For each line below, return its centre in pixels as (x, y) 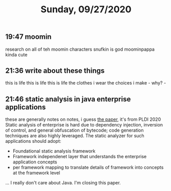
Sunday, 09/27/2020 (86, 9)
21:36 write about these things (55, 71)
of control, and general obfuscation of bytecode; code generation (75, 130)
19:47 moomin (28, 37)
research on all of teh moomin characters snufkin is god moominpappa (80, 49)
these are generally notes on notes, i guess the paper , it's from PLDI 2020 (83, 119)
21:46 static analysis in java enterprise (68, 99)
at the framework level (36, 173)
